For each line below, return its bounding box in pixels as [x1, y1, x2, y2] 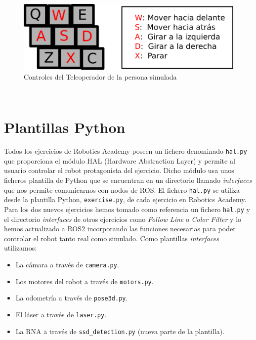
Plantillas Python [4, 117, 126, 137]
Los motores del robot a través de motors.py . [15, 276, 154, 286]
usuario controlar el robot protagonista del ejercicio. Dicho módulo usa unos [4, 165, 234, 175]
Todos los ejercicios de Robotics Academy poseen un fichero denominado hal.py [4, 146, 247, 156]
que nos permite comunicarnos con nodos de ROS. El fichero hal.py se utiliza [4, 184, 240, 195]
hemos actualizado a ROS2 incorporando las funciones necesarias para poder [4, 223, 236, 234]
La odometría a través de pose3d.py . [15, 293, 128, 303]
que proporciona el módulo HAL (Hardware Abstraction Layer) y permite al [4, 155, 235, 166]
